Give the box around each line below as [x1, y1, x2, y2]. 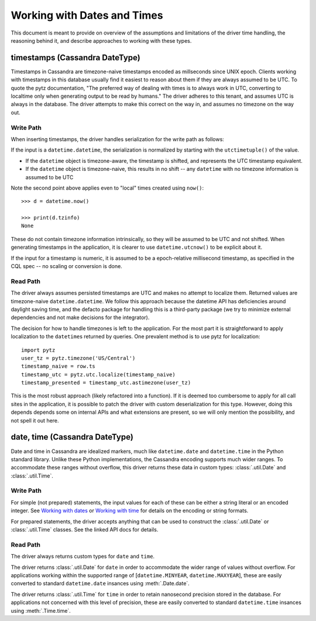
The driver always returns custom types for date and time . [11, 553, 155, 560]
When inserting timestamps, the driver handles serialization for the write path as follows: [11, 135, 225, 143]
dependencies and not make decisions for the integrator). [11, 314, 150, 321]
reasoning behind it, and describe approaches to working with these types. [11, 37, 192, 44]
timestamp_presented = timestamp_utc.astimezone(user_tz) [21, 379, 191, 386]
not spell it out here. [11, 417, 59, 424]
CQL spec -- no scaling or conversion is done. [11, 263, 122, 270]
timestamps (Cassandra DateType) [11, 53, 140, 63]
